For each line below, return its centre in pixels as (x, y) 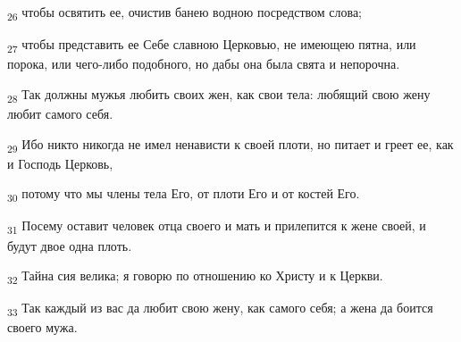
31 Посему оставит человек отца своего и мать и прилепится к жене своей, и (217, 227)
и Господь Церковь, (60, 163)
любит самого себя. (60, 113)
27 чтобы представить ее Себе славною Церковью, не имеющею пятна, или (212, 45)
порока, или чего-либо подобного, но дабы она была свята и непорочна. (204, 64)
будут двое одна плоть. (70, 245)
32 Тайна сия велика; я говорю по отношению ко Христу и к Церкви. (195, 276)
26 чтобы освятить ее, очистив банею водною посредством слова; (185, 13)
